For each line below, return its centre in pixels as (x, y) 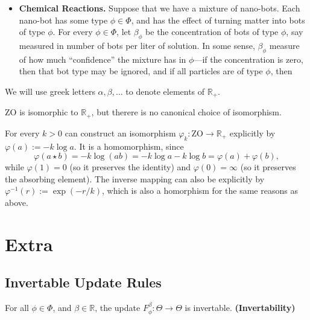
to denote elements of (165, 91)
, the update (118, 308)
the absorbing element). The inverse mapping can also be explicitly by (135, 178)
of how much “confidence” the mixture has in (103, 59)
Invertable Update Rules (83, 282)
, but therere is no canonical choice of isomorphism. (186, 112)
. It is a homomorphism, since (129, 146)
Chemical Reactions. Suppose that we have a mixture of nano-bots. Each (160, 8)
